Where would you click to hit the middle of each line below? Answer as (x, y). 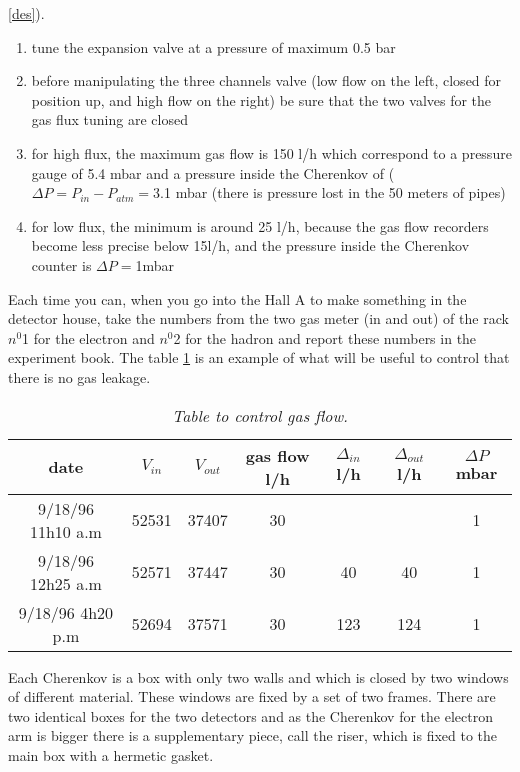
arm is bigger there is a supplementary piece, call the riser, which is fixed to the (253, 735)
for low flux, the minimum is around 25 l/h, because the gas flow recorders (260, 225)
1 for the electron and (88, 337)
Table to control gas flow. (260, 415)
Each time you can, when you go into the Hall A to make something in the (237, 298)
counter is (61, 264)
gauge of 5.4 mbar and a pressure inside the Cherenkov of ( (213, 172)
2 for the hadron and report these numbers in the (325, 337)
